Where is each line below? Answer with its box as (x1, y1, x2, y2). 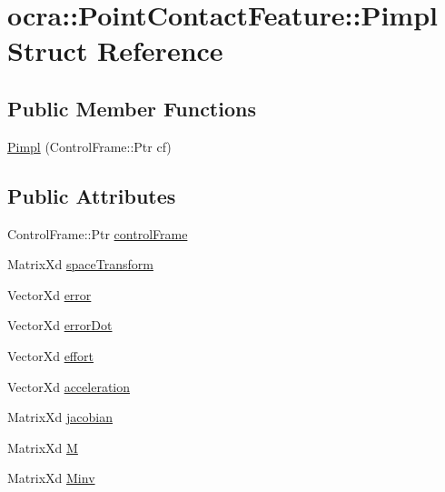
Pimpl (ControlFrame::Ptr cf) (7, 136, 172, 156)
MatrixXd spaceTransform (7, 255, 153, 274)
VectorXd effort (7, 346, 94, 365)
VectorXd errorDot (7, 316, 113, 335)
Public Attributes (7, 181, 176, 209)
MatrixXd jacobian (7, 407, 113, 427)
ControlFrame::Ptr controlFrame (7, 224, 188, 243)
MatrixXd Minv (7, 468, 95, 487)
